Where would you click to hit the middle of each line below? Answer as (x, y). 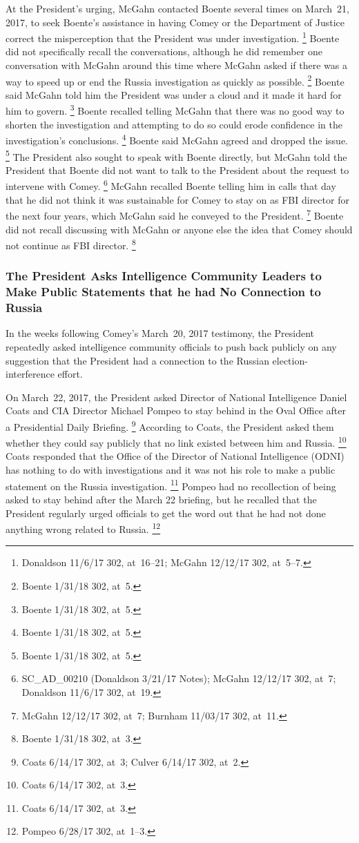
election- (290, 360)
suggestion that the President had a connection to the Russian (137, 360)
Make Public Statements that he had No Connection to (164, 292)
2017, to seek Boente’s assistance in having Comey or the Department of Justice (175, 22)
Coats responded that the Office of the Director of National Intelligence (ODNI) (175, 456)
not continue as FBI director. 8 (71, 244)
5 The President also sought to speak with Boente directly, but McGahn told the (176, 155)
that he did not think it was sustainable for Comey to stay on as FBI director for (177, 199)
